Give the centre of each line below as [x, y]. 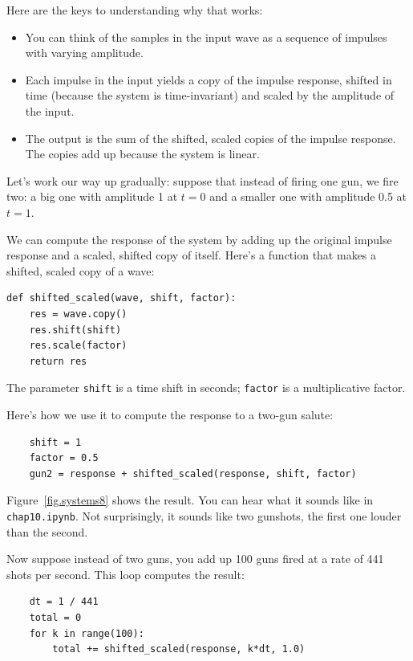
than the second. [47, 531]
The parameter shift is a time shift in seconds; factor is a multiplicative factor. [206, 388]
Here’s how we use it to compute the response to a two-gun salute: [170, 414]
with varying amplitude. [84, 53]
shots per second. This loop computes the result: [126, 574]
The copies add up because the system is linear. [142, 154]
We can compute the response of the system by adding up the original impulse [199, 239]
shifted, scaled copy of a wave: [81, 270]
